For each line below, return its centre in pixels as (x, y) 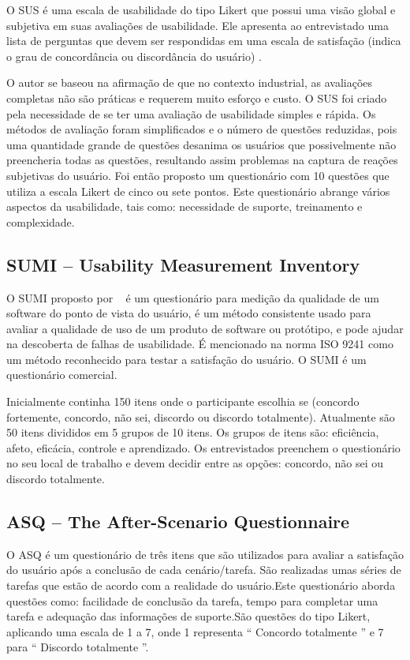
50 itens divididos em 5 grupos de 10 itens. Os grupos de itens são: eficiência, (193, 432)
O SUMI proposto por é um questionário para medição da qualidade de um (193, 297)
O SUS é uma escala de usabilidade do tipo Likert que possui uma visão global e (201, 9)
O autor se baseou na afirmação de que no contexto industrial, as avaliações (190, 82)
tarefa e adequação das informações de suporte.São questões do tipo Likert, (188, 616)
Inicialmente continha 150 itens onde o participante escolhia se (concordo (183, 401)
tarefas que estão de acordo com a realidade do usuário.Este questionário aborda (201, 585)
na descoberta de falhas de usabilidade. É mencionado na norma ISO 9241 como (200, 344)
